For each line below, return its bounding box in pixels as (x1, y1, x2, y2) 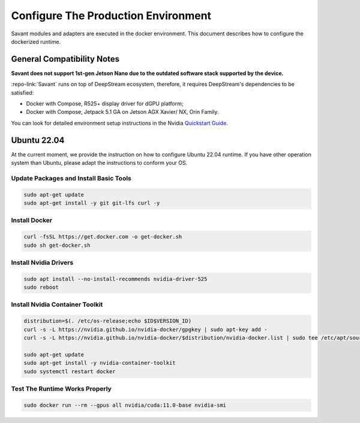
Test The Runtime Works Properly (11, 384, 112, 392)
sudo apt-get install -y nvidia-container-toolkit (23, 359, 176, 367)
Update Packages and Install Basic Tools (11, 174, 132, 182)
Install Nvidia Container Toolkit (11, 300, 103, 309)
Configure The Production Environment (11, 9, 212, 22)
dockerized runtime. (11, 38, 61, 45)
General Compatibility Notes (11, 54, 120, 64)
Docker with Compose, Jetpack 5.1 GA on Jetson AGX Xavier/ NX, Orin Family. (26, 108, 219, 116)
